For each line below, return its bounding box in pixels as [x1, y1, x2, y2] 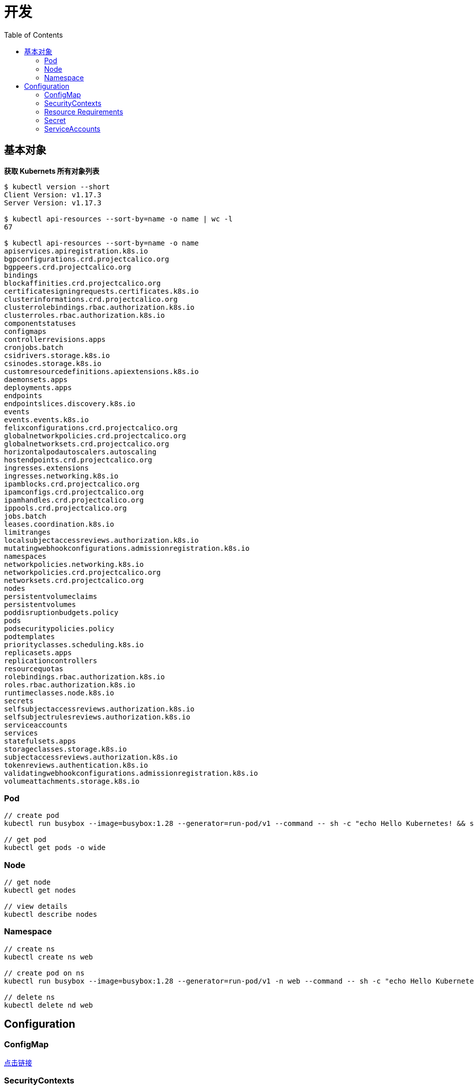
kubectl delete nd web [4, 1001, 93, 1009]
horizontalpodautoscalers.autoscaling [4, 447, 157, 456]
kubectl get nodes [4, 886, 76, 895]
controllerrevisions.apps [4, 335, 106, 343]
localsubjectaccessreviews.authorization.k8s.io [4, 536, 199, 544]
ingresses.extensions [4, 463, 89, 472]
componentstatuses [4, 319, 76, 327]
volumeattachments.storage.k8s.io [4, 777, 140, 785]
